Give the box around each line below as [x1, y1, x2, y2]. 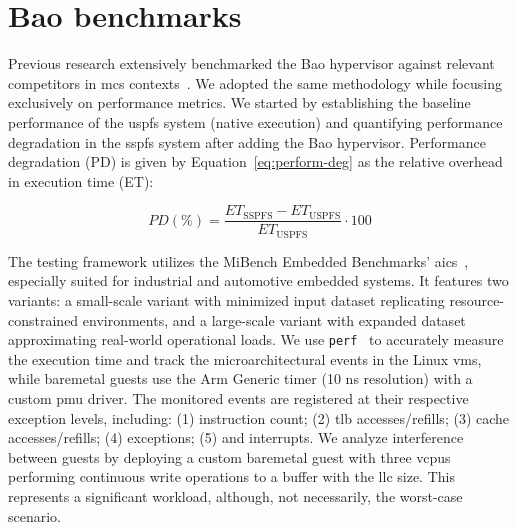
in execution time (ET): [8, 170, 154, 191]
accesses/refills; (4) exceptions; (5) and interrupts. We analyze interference [8, 427, 464, 448]
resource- [449, 289, 505, 310]
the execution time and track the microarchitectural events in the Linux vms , [8, 348, 482, 369]
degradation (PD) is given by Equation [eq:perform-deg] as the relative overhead [8, 151, 503, 172]
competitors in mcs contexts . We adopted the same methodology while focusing [8, 72, 502, 93]
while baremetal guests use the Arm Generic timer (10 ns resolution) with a [8, 368, 473, 389]
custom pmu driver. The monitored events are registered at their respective [8, 388, 469, 409]
